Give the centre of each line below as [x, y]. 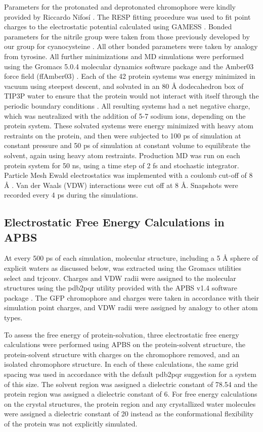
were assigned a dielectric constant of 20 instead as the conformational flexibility [129, 414]
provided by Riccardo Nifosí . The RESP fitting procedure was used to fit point [127, 16]
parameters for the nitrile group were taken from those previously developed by [127, 36]
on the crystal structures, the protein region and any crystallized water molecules [130, 403]
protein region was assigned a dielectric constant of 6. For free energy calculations [131, 394]
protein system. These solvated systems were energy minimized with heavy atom [129, 126]
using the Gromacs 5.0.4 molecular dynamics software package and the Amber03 [129, 66]
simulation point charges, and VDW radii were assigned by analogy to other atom [131, 307]
